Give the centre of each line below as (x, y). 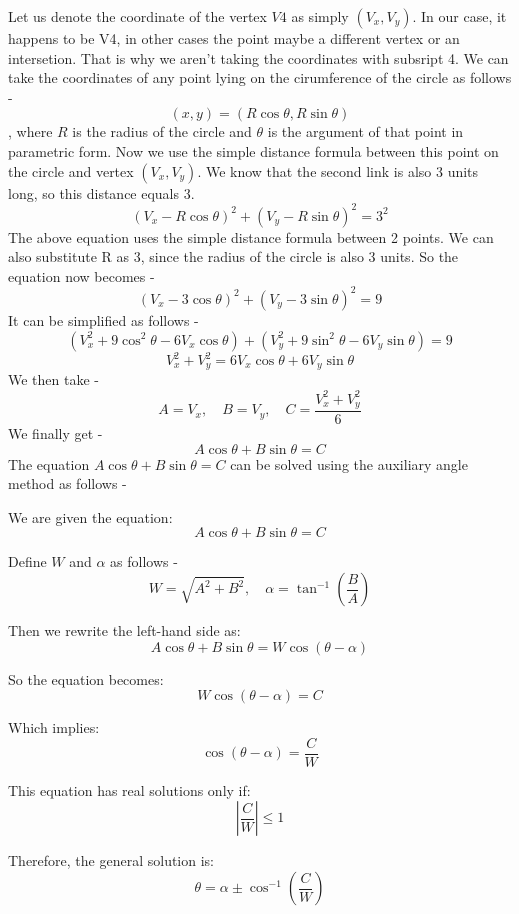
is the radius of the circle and (162, 131)
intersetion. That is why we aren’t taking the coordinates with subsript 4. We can (258, 57)
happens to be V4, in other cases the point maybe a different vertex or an (234, 38)
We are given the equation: (90, 516)
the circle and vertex (71, 170)
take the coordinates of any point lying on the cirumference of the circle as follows (260, 77)
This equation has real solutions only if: (129, 789)
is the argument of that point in (365, 131)
